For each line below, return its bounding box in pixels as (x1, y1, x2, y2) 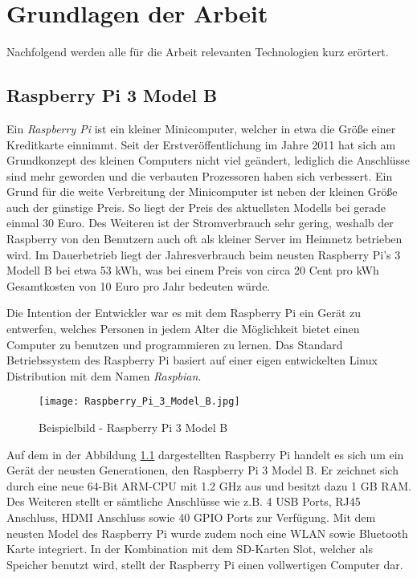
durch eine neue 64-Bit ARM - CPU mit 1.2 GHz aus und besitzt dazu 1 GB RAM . (6, 477, 411, 494)
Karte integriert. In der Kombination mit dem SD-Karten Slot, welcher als (6, 540, 373, 557)
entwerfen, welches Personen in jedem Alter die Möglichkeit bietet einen (6, 320, 360, 337)
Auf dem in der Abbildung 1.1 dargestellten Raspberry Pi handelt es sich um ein (6, 446, 404, 462)
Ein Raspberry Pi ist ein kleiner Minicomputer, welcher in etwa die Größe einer (6, 120, 396, 136)
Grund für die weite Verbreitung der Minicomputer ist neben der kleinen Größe (6, 183, 398, 200)
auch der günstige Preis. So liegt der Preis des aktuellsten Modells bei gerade (6, 198, 386, 215)
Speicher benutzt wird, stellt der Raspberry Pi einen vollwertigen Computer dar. (6, 556, 403, 572)
